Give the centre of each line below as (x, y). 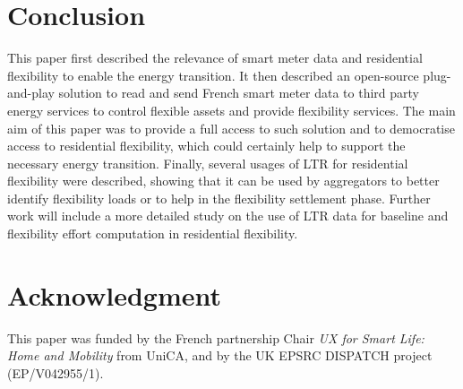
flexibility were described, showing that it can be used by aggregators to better (223, 181)
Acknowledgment (114, 294)
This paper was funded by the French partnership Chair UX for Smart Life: (216, 337)
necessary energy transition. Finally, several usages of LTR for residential (208, 163)
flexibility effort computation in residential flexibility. (153, 233)
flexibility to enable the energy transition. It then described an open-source (213, 75)
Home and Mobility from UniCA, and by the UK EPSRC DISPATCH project (220, 355)
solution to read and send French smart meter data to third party (239, 93)
